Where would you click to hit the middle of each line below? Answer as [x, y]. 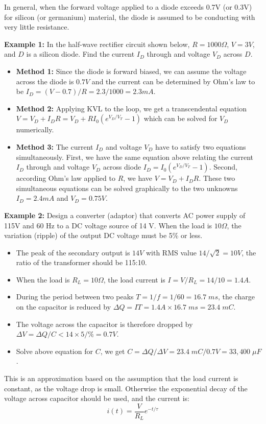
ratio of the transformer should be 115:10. [81, 262]
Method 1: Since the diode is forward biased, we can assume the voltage [131, 71]
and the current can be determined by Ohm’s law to [173, 81]
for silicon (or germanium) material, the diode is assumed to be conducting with [130, 17]
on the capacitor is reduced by [64, 307]
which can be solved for [180, 118]
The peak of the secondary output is [73, 252]
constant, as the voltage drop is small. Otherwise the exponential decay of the [126, 388]
